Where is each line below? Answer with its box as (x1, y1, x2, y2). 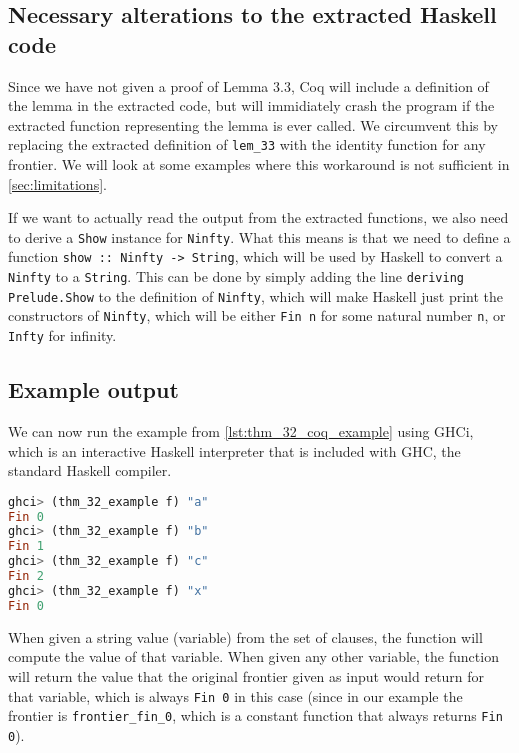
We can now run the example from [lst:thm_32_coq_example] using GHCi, (8, 420, 474, 441)
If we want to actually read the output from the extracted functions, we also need (8, 207, 509, 228)
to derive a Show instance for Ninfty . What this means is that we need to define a (8, 226, 511, 247)
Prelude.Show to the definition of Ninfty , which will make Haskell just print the (8, 285, 504, 306)
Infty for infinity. (8, 325, 117, 346)
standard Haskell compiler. (8, 460, 172, 481)
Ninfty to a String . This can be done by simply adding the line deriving (8, 266, 465, 287)
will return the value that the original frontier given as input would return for (8, 665, 485, 686)
